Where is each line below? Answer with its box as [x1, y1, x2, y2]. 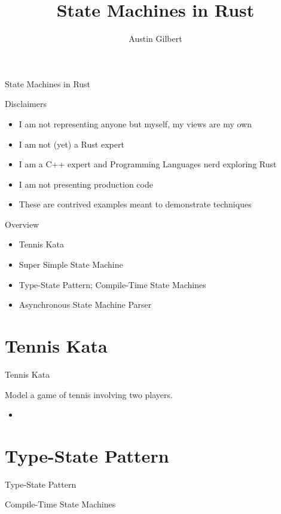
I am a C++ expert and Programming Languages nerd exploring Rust [19, 158, 277, 170]
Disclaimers [5, 97, 47, 110]
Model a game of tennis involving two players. [5, 388, 173, 400]
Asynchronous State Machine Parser [19, 298, 152, 311]
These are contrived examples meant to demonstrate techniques [19, 198, 252, 210]
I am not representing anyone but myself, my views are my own [19, 117, 252, 130]
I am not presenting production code [19, 178, 153, 190]
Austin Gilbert [129, 32, 182, 45]
